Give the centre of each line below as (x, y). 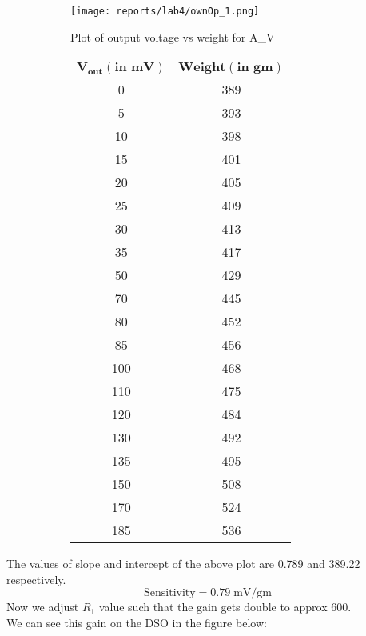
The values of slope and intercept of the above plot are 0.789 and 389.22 (183, 564)
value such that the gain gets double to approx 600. (225, 607)
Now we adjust (43, 607)
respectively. (36, 579)
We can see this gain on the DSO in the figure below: (137, 623)
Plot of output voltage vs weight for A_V (173, 36)
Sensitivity (170, 593)
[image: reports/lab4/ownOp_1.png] (165, 11)
